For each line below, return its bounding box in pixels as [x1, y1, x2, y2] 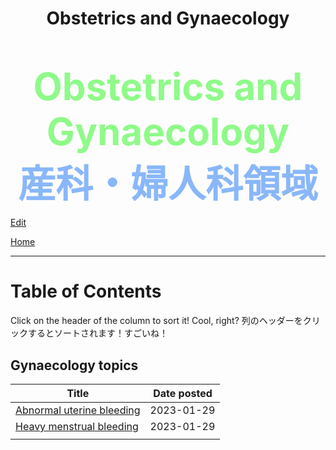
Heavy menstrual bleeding [15, 419, 139, 433]
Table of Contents [10, 280, 162, 303]
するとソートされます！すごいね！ [27, 327, 168, 339]
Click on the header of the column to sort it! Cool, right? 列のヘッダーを [10, 315, 303, 327]
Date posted [153, 386, 213, 400]
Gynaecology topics [10, 357, 139, 374]
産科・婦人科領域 [18, 161, 318, 207]
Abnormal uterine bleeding [15, 403, 141, 417]
